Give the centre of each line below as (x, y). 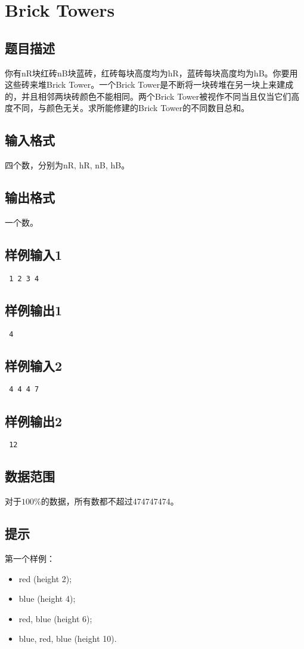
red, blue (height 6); (55, 618)
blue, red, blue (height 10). (68, 639)
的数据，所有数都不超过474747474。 (110, 501)
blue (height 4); (47, 599)
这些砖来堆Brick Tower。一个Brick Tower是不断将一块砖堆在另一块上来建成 (149, 84)
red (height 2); (45, 578)
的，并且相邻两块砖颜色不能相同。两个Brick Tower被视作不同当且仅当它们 (148, 96)
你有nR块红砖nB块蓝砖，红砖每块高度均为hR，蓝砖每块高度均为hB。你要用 (151, 73)
